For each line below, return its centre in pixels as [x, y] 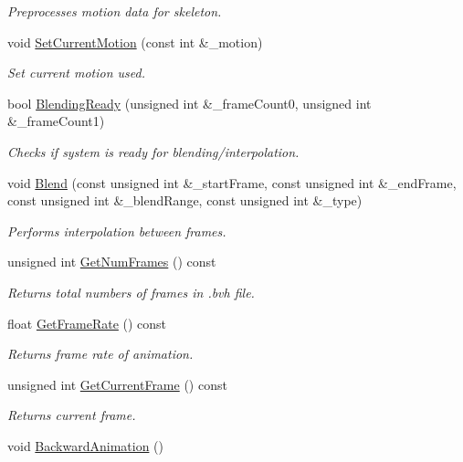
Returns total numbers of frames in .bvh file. [131, 292]
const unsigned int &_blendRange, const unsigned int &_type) [185, 200]
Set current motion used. [77, 73]
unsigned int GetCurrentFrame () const [117, 384]
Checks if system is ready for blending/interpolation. [153, 151]
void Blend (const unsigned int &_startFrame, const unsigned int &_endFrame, [232, 182]
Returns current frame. [72, 415]
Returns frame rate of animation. [100, 354]
